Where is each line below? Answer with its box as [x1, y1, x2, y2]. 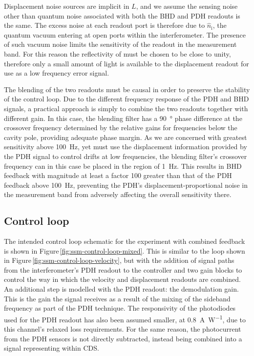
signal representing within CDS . [4, 343, 99, 353]
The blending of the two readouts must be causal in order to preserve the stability [4, 84, 250, 94]
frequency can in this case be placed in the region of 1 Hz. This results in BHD [4, 160, 242, 171]
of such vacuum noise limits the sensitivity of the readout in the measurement [4, 39, 237, 49]
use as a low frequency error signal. [4, 68, 109, 78]
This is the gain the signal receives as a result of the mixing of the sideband [4, 293, 231, 303]
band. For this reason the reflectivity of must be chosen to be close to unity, [4, 48, 231, 59]
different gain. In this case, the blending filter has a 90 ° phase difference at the [4, 113, 242, 123]
